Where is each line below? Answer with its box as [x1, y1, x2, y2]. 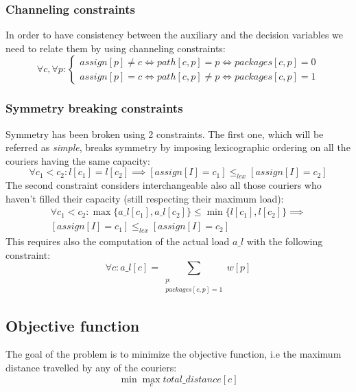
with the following [246, 234, 323, 249]
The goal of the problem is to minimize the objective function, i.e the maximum [5, 347, 342, 361]
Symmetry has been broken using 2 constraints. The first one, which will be [5, 126, 324, 141]
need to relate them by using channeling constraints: [5, 41, 226, 55]
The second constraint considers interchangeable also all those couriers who [5, 178, 322, 192]
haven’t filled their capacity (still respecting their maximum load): [5, 191, 284, 205]
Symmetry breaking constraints [5, 100, 183, 117]
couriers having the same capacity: [5, 153, 150, 168]
